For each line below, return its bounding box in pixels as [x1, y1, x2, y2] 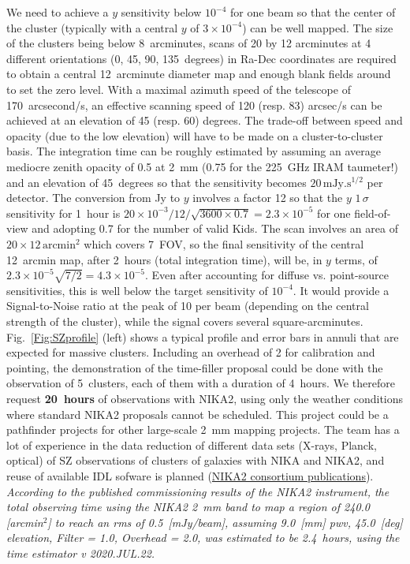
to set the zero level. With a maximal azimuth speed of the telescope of [6, 80, 351, 97]
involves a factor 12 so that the [192, 189, 343, 206]
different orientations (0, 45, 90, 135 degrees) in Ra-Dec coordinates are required [6, 50, 397, 66]
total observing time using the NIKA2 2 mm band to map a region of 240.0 [6, 499, 370, 515]
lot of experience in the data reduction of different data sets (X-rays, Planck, [6, 436, 377, 453]
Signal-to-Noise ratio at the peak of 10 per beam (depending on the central [6, 297, 369, 314]
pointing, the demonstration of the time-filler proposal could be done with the [6, 359, 383, 375]
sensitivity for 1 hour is [6, 204, 121, 221]
